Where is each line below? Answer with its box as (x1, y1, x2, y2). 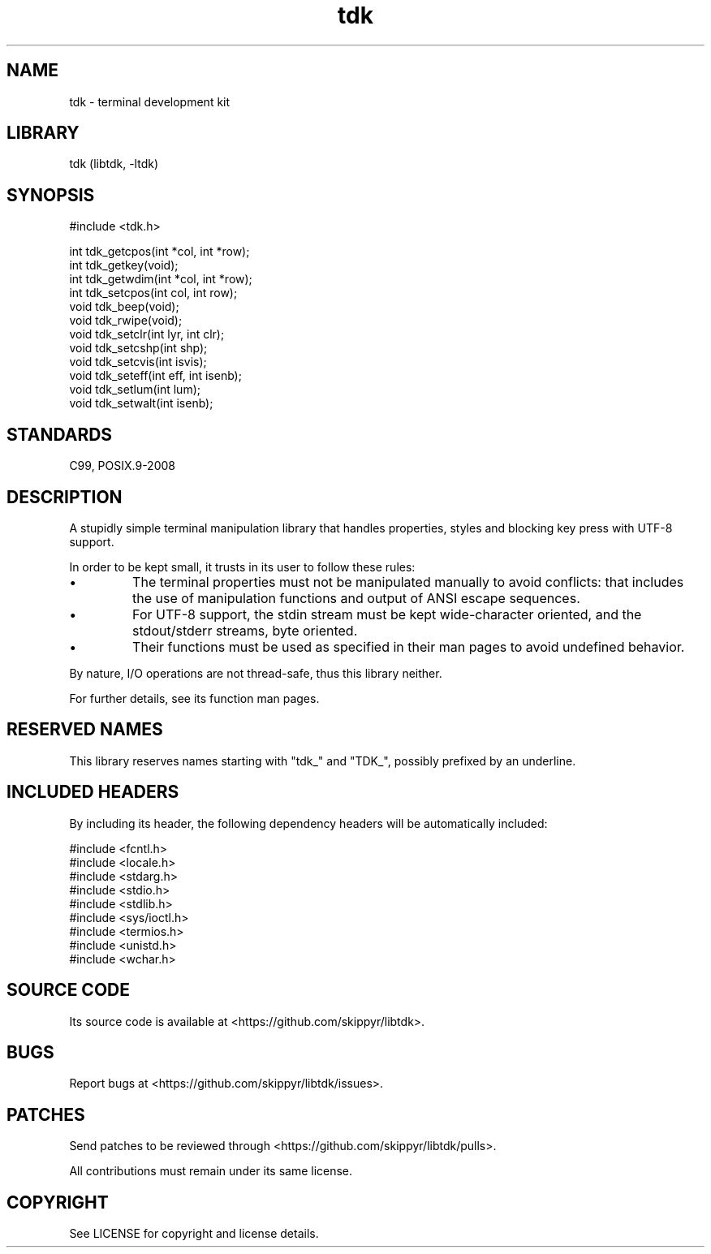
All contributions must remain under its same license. (69, 1164, 353, 1179)
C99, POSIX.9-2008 (69, 459, 175, 473)
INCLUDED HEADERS (6, 782, 179, 803)
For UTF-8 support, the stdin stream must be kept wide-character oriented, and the (132, 605, 642, 623)
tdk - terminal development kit (69, 94, 231, 109)
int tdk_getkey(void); (69, 258, 179, 273)
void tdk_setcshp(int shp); (69, 341, 208, 356)
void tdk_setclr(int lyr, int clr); (69, 327, 225, 342)
